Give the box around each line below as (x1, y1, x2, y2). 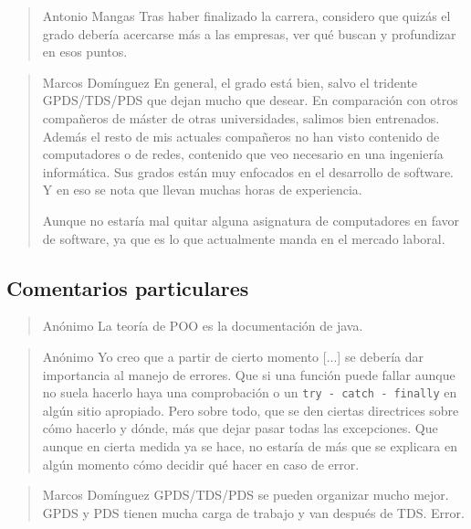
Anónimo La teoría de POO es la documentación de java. (42, 316, 363, 335)
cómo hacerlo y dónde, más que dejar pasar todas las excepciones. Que (42, 418, 438, 438)
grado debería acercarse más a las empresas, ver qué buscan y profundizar (42, 24, 456, 43)
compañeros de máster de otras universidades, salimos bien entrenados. (42, 108, 440, 127)
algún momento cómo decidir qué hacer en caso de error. (42, 454, 360, 473)
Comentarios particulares (6, 273, 249, 302)
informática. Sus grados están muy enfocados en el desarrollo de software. (42, 162, 454, 181)
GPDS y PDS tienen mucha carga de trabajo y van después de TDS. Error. (42, 503, 465, 522)
